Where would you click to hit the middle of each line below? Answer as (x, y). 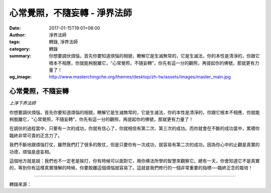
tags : (15, 42)
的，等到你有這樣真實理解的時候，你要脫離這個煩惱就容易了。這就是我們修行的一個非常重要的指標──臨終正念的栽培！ (131, 168)
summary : (20, 56)
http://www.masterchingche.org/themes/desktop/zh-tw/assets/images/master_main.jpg (140, 77)
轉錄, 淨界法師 (63, 42)
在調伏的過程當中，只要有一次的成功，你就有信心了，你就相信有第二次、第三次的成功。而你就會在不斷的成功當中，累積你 (134, 128)
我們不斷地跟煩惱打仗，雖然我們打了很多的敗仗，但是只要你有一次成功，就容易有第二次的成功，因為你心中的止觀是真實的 (134, 144)
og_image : (21, 77)
